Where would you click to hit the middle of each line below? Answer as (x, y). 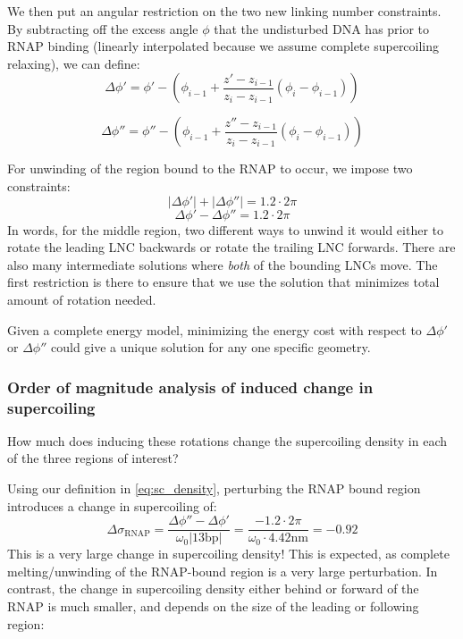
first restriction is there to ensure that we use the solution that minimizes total (223, 282)
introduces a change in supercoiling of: (112, 505)
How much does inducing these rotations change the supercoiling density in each (227, 440)
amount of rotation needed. (82, 299)
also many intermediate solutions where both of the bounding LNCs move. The (223, 264)
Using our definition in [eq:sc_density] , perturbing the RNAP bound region (214, 488)
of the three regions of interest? (93, 458)
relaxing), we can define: (74, 63)
